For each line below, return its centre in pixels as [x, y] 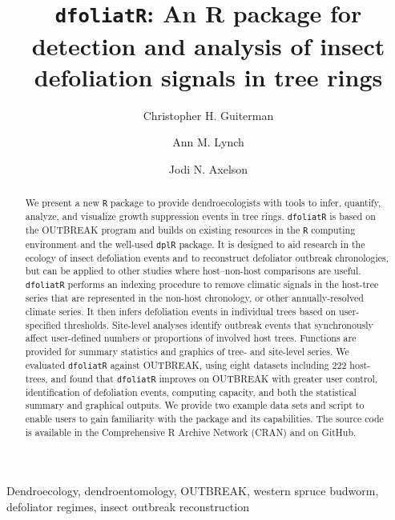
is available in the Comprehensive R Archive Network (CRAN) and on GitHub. [191, 432]
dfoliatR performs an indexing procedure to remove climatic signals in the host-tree [202, 284]
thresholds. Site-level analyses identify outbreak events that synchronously [218, 324]
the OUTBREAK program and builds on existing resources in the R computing [190, 230]
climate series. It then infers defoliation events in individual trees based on [181, 311]
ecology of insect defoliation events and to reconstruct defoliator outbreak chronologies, [207, 257]
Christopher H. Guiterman [208, 115]
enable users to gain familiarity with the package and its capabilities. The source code [204, 419]
